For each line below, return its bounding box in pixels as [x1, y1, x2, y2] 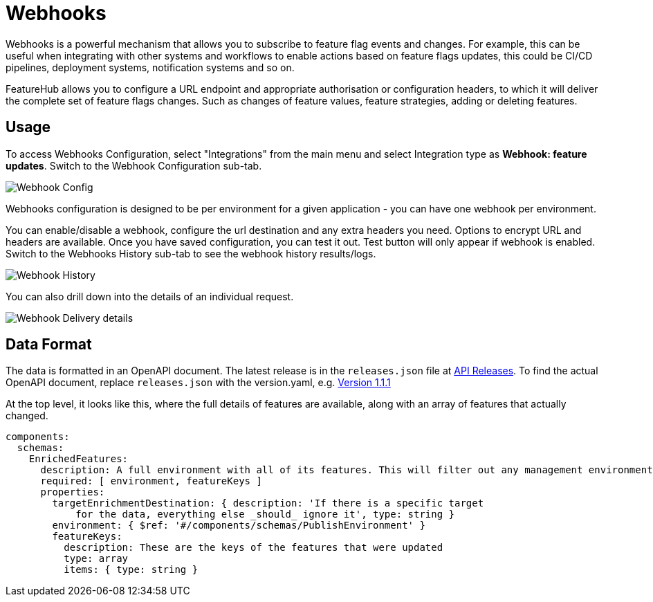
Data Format [6, 336, 92, 354]
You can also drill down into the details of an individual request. [6, 290, 294, 302]
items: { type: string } [64, 564, 199, 576]
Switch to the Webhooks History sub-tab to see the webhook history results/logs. [6, 247, 376, 259]
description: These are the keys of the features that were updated [64, 542, 443, 554]
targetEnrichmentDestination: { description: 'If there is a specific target [52, 498, 484, 509]
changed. [6, 410, 48, 422]
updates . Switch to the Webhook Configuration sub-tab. [6, 159, 262, 172]
